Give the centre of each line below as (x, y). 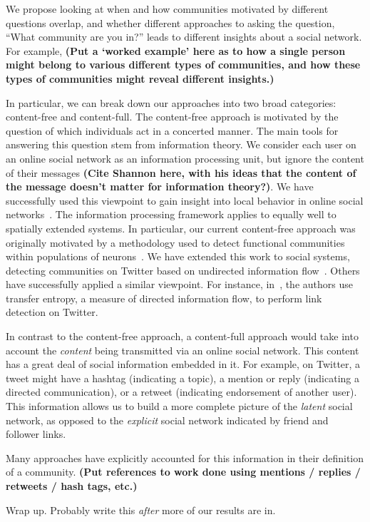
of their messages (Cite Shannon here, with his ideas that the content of (181, 172)
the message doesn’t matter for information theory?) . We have (160, 186)
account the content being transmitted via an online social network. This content (183, 350)
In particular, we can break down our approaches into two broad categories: (171, 102)
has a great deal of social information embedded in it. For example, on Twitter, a (183, 364)
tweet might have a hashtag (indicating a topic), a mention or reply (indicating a (183, 378)
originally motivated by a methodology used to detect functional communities (175, 242)
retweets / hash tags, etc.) (72, 486)
